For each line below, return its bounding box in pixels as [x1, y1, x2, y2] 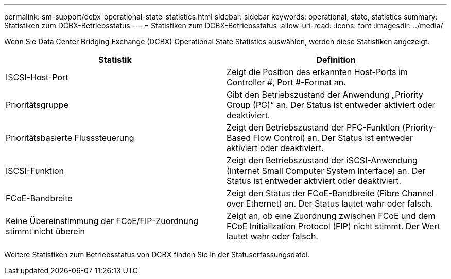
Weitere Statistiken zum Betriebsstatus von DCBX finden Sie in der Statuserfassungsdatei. [4, 250, 310, 259]
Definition [316, 54, 356, 65]
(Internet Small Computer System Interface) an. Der [227, 165, 426, 176]
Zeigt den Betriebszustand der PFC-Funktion [227, 122, 400, 133]
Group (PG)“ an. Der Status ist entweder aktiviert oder [227, 100, 436, 110]
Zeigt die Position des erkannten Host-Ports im [227, 67, 408, 77]
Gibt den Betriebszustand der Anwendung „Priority [227, 89, 423, 100]
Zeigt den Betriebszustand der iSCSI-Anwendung [227, 155, 418, 165]
